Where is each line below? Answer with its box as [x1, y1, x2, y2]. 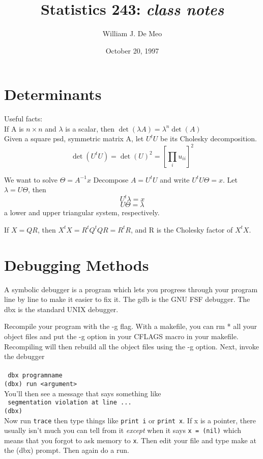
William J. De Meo [102, 28, 162, 39]
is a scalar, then [65, 123, 114, 134]
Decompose [93, 174, 129, 185]
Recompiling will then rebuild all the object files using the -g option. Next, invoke [4, 341, 259, 351]
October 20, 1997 [105, 45, 159, 56]
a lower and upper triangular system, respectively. [4, 207, 160, 218]
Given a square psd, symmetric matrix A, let [4, 133, 144, 144]
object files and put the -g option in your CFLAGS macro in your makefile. [4, 330, 239, 341]
